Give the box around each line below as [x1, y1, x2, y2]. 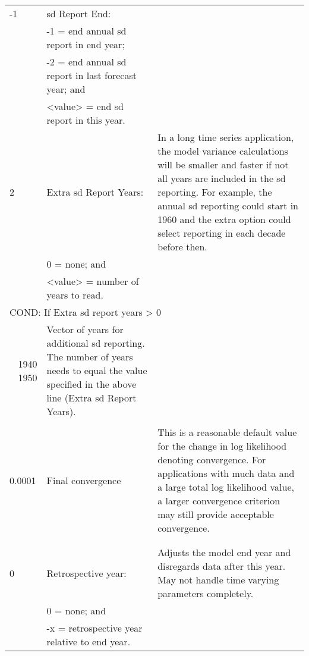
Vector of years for [46, 322, 124, 336]
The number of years [46, 350, 133, 363]
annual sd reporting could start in [157, 199, 298, 212]
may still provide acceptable [157, 507, 274, 521]
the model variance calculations [157, 144, 288, 158]
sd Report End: [46, 7, 111, 20]
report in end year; [46, 37, 125, 51]
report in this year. [46, 113, 125, 127]
